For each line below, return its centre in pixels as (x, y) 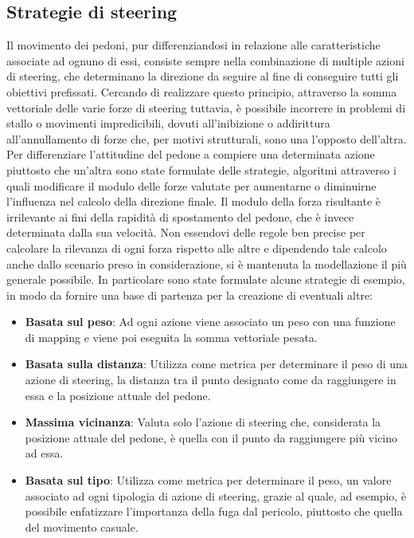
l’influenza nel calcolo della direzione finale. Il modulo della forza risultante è (193, 201)
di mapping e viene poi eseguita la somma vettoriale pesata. (171, 337)
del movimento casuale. (82, 526)
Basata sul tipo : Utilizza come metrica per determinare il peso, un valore (208, 480)
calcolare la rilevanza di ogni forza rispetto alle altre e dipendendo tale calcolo (197, 247)
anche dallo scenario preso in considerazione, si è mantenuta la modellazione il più (207, 263)
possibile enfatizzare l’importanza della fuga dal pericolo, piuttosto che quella (214, 511)
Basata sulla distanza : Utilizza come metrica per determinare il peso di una (216, 364)
